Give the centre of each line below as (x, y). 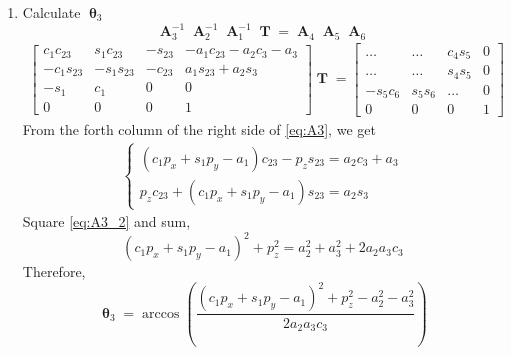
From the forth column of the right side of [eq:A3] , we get (199, 129)
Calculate (51, 12)
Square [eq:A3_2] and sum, (106, 221)
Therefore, (54, 271)
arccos (161, 313)
